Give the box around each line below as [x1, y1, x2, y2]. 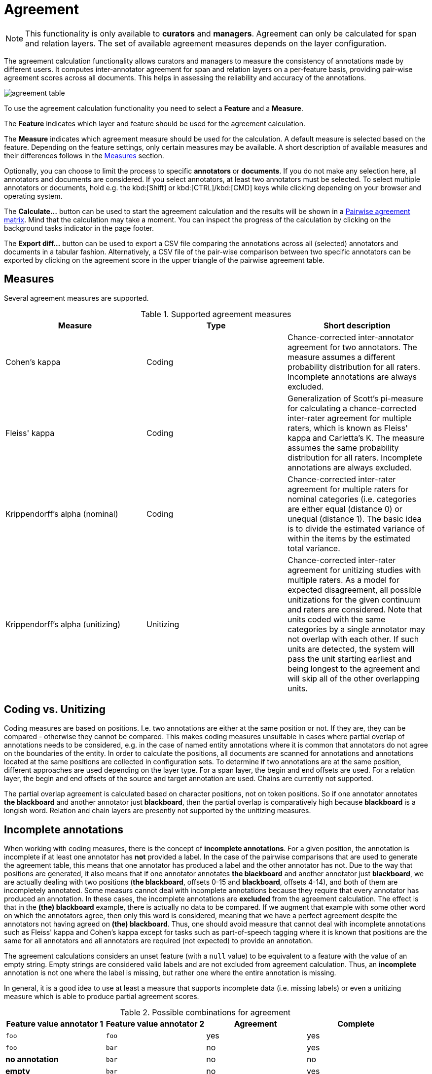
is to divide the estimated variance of [287, 523, 425, 534]
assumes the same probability [287, 442, 399, 453]
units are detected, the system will [287, 644, 415, 654]
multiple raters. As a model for [287, 574, 399, 585]
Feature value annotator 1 [6, 1019, 104, 1029]
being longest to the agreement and [287, 663, 420, 674]
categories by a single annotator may [287, 624, 425, 634]
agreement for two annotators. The [287, 342, 417, 352]
